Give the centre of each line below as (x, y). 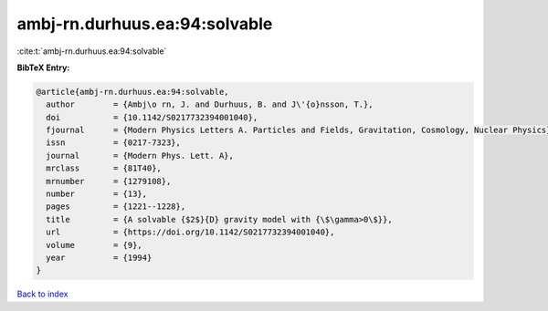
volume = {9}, (95, 245)
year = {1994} (99, 258)
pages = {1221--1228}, (116, 207)
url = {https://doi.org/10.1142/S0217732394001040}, (190, 232)
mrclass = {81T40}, (104, 168)
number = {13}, (97, 194)
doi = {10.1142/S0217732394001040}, (152, 117)
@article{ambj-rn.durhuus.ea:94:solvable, (132, 92)
